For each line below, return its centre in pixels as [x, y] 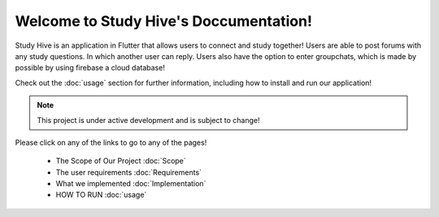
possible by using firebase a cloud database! [90, 68]
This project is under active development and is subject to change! [148, 120]
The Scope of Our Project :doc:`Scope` [121, 161]
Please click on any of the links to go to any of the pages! [111, 143]
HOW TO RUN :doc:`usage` [101, 195]
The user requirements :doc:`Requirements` [129, 172]
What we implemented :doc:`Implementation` [131, 184]
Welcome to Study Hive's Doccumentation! [164, 21]
